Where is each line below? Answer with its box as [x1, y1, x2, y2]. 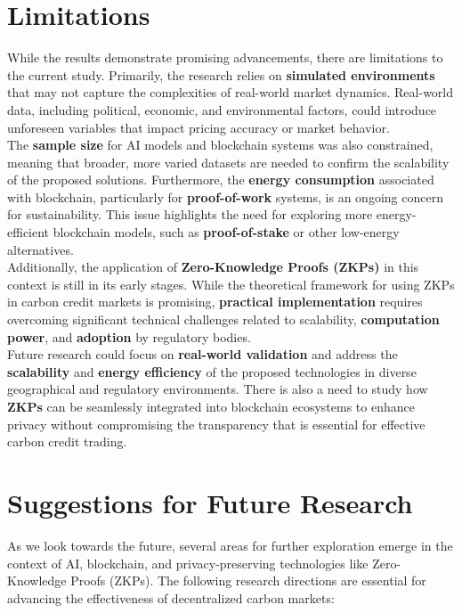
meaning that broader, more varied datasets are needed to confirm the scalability [7, 152, 450, 171]
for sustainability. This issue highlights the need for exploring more [7, 205, 373, 224]
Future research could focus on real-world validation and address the [7, 345, 398, 364]
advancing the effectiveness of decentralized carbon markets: [7, 588, 335, 607]
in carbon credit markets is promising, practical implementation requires [7, 292, 423, 311]
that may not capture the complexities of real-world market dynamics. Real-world [7, 83, 454, 102]
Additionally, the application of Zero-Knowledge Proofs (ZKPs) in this [7, 257, 419, 276]
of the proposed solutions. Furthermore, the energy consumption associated [7, 170, 434, 189]
